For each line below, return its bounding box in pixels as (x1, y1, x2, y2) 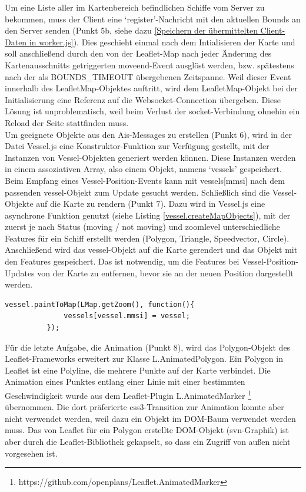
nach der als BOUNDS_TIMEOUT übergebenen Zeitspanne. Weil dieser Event (5, 70, 291, 82)
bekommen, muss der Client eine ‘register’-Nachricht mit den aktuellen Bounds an (5, 12, 301, 25)
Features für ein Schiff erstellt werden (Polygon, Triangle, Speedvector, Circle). (5, 232, 290, 244)
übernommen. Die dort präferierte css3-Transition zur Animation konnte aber (5, 401, 284, 413)
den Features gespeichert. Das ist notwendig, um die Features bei (5, 255, 240, 268)
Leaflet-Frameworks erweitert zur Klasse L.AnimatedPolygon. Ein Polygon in (5, 352, 283, 365)
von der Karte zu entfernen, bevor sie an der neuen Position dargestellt (37, 266, 294, 279)
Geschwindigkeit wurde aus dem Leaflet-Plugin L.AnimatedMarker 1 (5, 388, 252, 401)
